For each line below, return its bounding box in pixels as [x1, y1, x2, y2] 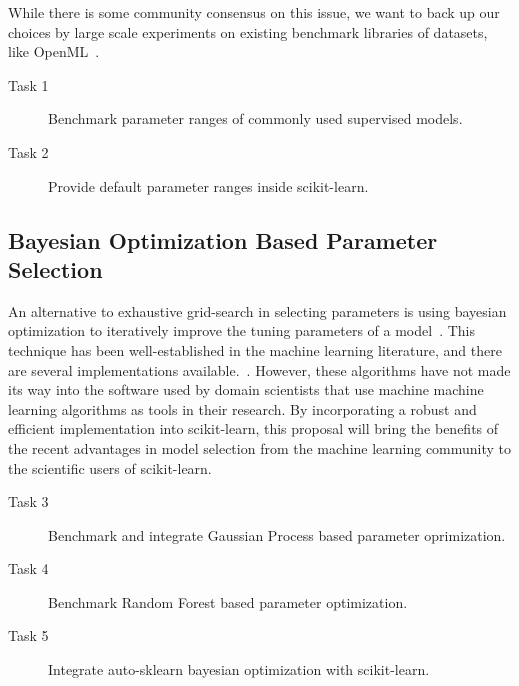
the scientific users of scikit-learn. [8, 457, 212, 478]
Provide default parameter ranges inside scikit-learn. [48, 175, 369, 196]
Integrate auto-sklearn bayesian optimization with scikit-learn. [48, 659, 430, 680]
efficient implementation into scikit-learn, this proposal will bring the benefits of [8, 418, 499, 439]
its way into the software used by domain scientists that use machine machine [8, 379, 484, 400]
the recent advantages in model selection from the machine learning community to [8, 437, 512, 458]
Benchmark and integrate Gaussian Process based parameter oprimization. [48, 524, 506, 545]
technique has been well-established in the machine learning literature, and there [8, 339, 502, 360]
